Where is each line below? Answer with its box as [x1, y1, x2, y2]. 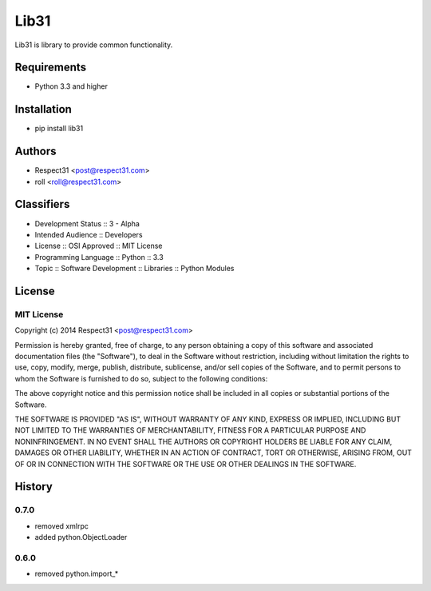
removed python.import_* [34, 569, 119, 579]
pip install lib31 [34, 124, 84, 134]
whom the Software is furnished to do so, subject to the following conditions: [14, 373, 268, 383]
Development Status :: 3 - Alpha [34, 218, 140, 228]
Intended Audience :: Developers [34, 230, 143, 239]
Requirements [14, 61, 87, 74]
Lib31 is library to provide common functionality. [14, 40, 173, 50]
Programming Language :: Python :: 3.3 [34, 252, 164, 262]
